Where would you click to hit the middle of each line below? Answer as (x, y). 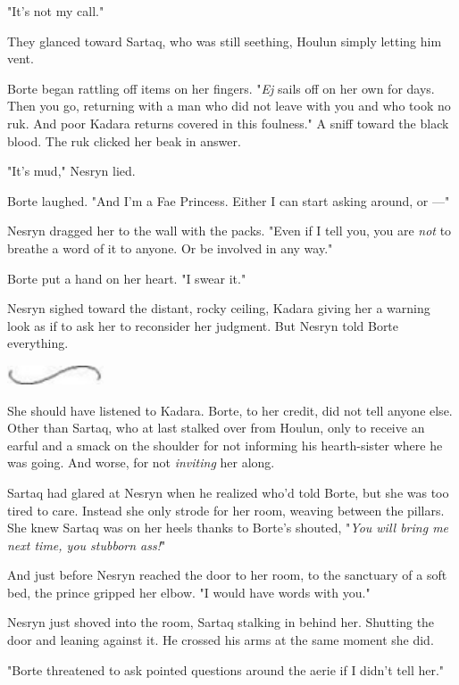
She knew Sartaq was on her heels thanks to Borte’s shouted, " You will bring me (228, 528)
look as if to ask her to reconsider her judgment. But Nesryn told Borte (203, 325)
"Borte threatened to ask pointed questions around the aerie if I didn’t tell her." (226, 669)
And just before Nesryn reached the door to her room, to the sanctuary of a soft (227, 575)
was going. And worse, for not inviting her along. (141, 462)
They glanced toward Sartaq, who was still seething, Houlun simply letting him (225, 41)
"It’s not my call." (56, 11)
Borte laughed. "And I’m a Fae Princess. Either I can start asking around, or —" (229, 200)
